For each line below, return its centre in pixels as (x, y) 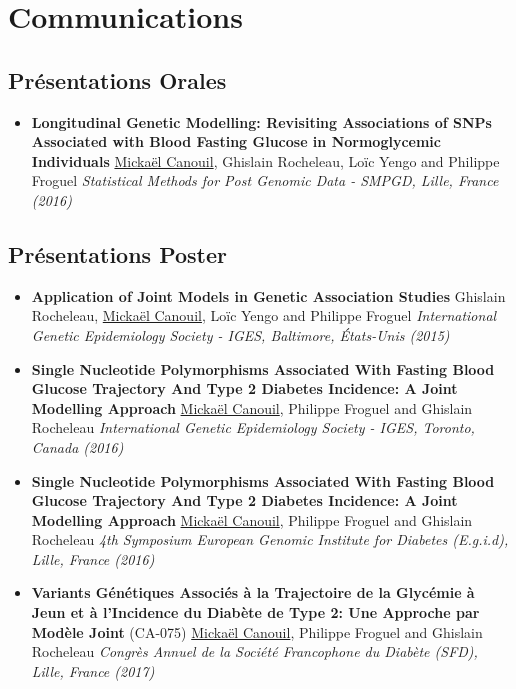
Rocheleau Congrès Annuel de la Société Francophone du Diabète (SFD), (254, 651)
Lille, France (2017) (93, 670)
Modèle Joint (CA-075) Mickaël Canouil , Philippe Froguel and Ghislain (257, 631)
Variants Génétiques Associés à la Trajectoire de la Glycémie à (253, 592)
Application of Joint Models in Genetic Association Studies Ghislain (268, 295)
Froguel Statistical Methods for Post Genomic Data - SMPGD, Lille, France (265, 180)
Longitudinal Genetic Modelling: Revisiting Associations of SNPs (261, 121)
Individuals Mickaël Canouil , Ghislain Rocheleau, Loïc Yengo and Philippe (265, 160)
